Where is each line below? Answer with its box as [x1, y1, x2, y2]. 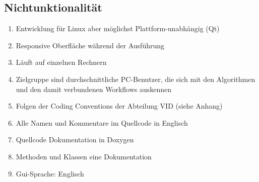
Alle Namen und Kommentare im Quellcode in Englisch [16, 117, 188, 128]
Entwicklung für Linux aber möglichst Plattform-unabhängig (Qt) [16, 23, 220, 34]
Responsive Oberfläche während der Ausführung [16, 40, 165, 50]
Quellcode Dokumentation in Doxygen [16, 134, 134, 145]
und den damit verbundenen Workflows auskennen [16, 83, 172, 94]
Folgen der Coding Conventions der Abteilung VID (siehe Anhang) [16, 101, 223, 111]
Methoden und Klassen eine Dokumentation [16, 151, 152, 161]
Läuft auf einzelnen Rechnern [16, 57, 107, 67]
